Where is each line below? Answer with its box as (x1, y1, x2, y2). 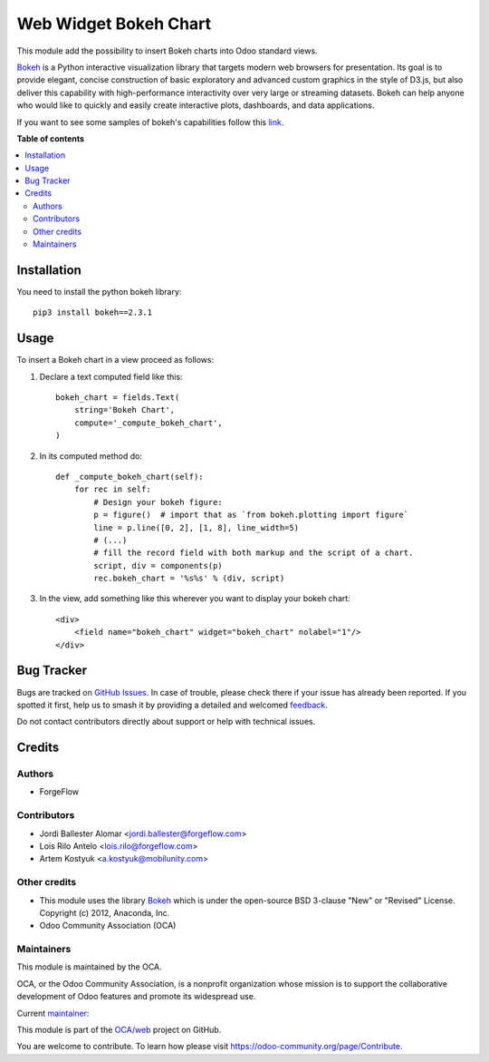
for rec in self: (73, 484, 151, 494)
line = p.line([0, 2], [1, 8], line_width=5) (93, 522, 299, 532)
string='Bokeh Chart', (73, 404, 176, 415)
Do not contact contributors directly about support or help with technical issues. (16, 716, 316, 727)
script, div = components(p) (93, 560, 224, 570)
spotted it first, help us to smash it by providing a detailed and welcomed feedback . (16, 699, 328, 710)
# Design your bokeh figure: (93, 497, 224, 507)
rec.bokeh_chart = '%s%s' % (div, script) (93, 573, 285, 584)
